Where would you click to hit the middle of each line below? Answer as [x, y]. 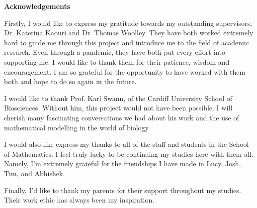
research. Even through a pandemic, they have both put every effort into [115, 52]
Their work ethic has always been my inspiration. [79, 200]
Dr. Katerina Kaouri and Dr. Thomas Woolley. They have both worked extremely [129, 33]
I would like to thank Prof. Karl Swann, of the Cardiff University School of [118, 98]
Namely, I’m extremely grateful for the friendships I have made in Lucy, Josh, [123, 163]
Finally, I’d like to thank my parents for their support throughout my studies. [123, 190]
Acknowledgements [37, 6]
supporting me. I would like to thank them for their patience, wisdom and [117, 61]
